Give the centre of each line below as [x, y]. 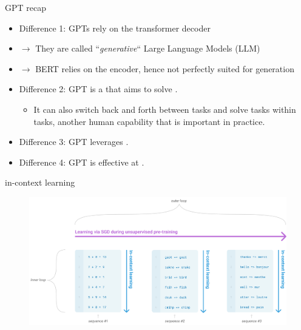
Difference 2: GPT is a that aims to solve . [98, 89]
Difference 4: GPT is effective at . [82, 162]
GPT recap [25, 7]
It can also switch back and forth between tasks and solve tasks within [165, 109]
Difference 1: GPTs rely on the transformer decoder [115, 28]
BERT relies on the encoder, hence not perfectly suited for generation [165, 68]
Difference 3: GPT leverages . [74, 142]
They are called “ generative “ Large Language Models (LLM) [148, 48]
